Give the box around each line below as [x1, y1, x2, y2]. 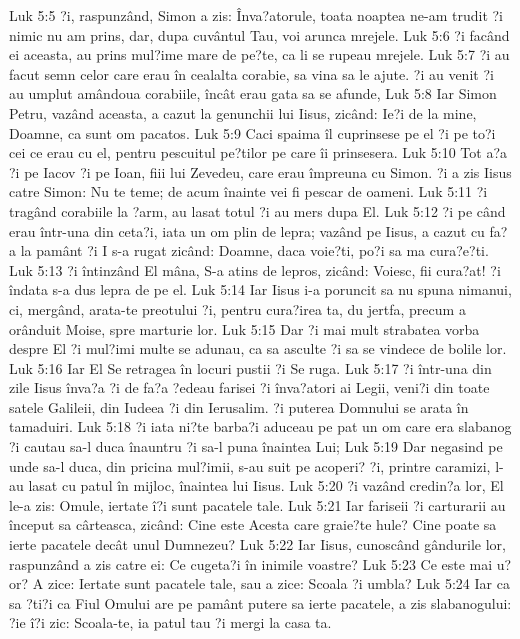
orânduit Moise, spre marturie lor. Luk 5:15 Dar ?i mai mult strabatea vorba [9, 318, 480, 339]
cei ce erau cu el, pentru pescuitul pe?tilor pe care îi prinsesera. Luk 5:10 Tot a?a [9, 142, 508, 163]
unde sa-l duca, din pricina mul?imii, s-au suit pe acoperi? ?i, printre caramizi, [9, 455, 491, 476]
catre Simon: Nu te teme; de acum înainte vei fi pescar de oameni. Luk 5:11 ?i [9, 181, 488, 202]
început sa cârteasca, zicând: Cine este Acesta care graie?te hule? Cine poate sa [9, 514, 497, 535]
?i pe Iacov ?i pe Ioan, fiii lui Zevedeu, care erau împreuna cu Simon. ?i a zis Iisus [9, 161, 512, 182]
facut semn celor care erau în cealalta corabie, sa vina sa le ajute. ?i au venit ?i [9, 63, 494, 84]
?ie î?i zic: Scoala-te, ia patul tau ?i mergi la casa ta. [9, 612, 332, 633]
